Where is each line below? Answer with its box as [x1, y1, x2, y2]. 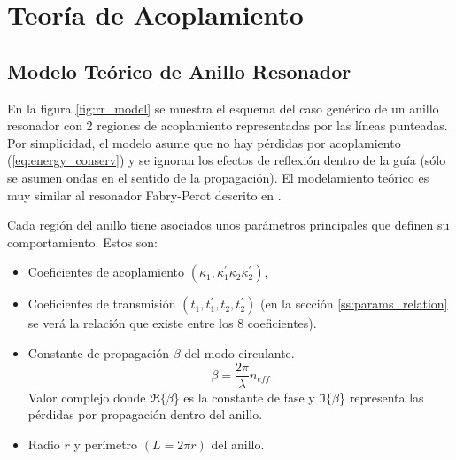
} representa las [339, 387, 424, 406]
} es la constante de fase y [173, 387, 315, 406]
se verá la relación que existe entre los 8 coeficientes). [27, 314, 317, 332]
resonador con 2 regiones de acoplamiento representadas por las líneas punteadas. [7, 116, 448, 135]
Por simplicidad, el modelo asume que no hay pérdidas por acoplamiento [7, 133, 401, 152]
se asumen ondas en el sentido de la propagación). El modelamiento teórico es [7, 168, 429, 186]
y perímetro [73, 434, 138, 453]
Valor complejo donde [27, 387, 146, 406]
